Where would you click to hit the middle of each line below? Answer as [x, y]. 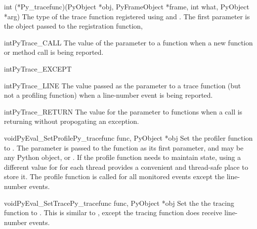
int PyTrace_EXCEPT [38, 68]
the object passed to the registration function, [73, 26]
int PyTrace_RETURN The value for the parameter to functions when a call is [123, 111]
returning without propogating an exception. [72, 121]
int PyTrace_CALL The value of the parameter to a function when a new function [128, 42]
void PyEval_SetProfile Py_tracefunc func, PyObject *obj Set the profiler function [128, 137]
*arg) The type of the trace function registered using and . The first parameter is [127, 16]
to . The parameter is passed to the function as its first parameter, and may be [124, 147]
